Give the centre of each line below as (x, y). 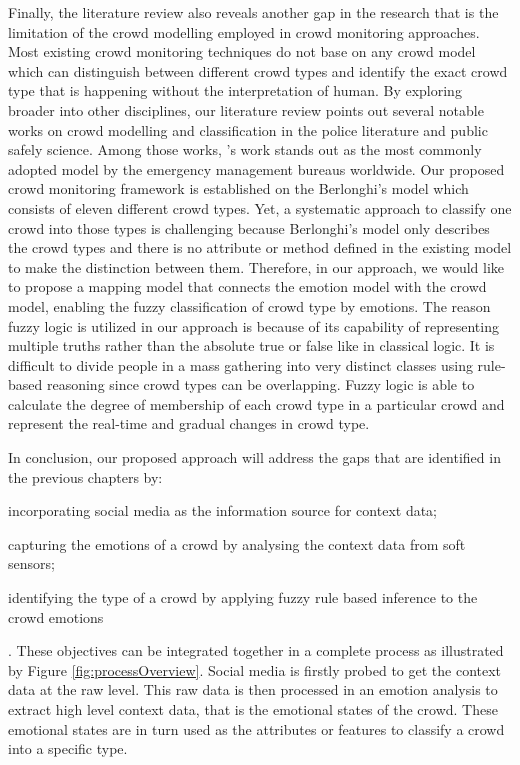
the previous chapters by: (85, 476)
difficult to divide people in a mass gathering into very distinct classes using (240, 364)
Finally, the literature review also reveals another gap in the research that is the (253, 12)
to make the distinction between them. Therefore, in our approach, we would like (256, 266)
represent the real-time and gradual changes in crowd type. (189, 423)
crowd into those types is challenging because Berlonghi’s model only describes (249, 227)
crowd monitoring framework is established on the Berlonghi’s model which (238, 188)
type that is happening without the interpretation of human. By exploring (235, 90)
